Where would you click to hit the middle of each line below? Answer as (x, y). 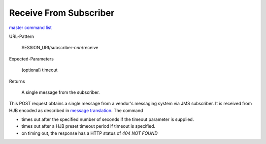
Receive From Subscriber (62, 13)
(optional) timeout (39, 70)
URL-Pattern (22, 36)
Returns (17, 81)
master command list (30, 28)
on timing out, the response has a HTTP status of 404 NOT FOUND (89, 133)
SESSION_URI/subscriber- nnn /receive (60, 48)
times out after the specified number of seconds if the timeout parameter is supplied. (108, 119)
